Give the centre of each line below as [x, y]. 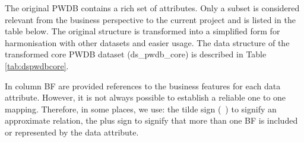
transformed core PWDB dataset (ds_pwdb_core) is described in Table [136, 54]
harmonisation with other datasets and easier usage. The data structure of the [147, 42]
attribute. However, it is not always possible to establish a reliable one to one [145, 97]
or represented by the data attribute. [72, 132]
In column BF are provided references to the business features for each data [143, 85]
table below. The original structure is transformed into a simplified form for [142, 31]
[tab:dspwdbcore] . [37, 65]
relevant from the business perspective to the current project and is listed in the [150, 19]
